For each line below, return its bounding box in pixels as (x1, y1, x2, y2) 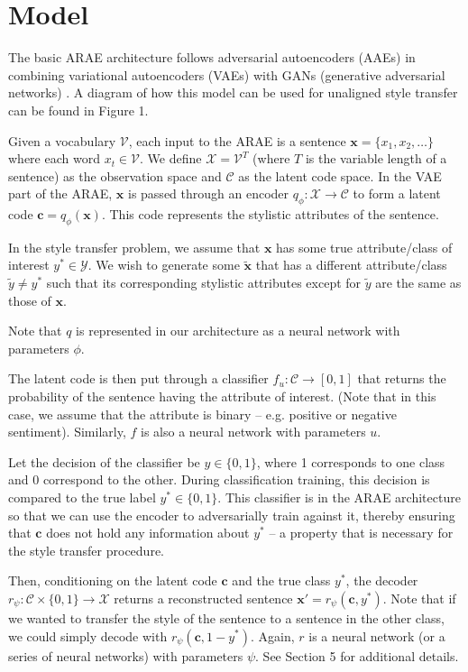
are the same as (375, 273, 462, 292)
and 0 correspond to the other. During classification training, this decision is (8, 470, 430, 489)
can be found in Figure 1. (8, 100, 149, 119)
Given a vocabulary (8, 131, 116, 150)
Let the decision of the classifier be (8, 452, 200, 471)
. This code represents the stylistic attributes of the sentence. (101, 205, 439, 224)
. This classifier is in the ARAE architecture (217, 488, 461, 506)
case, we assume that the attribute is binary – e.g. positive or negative (8, 404, 397, 423)
